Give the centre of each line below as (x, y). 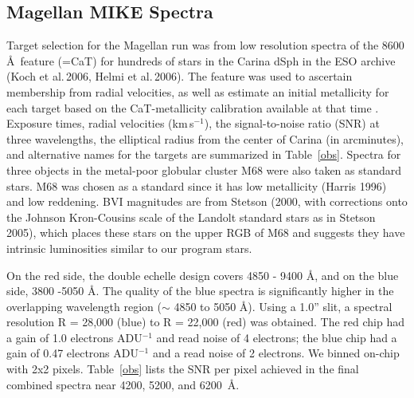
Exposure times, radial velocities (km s (100, 123)
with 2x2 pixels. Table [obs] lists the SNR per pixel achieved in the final (183, 369)
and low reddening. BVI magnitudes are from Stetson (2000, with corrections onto (207, 201)
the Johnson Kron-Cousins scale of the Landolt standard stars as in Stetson (191, 217)
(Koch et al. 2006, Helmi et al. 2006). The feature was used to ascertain (180, 76)
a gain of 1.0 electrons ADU (74, 337)
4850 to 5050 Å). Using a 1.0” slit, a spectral (283, 306)
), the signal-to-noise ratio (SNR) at (292, 123)
